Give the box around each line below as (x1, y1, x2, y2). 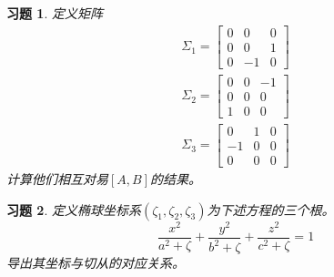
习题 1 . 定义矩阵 (6, 4, 103, 22)
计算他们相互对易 (6, 169, 108, 188)
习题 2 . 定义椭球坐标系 (6, 200, 141, 219)
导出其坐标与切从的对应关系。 (6, 253, 185, 272)
